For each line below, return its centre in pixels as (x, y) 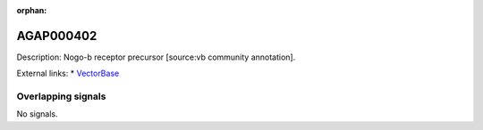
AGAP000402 (57, 36)
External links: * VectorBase (68, 73)
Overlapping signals (61, 96)
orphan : (32, 10)
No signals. (37, 114)
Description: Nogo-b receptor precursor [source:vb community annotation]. (156, 57)
